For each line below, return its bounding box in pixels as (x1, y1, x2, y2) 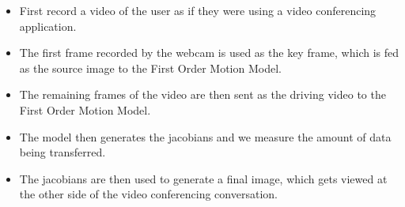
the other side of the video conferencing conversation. (19, 186, 278, 202)
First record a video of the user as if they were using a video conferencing (19, 2, 377, 18)
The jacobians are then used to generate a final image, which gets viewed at (19, 170, 388, 186)
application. (19, 17, 77, 34)
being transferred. (19, 144, 106, 160)
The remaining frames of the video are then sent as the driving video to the (19, 86, 386, 103)
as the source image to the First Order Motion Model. (19, 59, 282, 76)
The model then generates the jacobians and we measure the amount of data (19, 128, 392, 145)
